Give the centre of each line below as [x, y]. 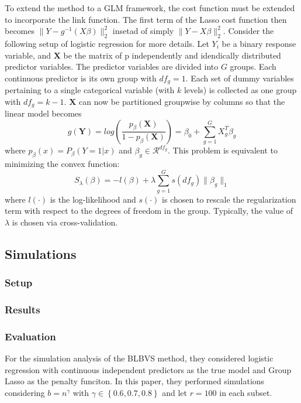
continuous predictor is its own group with [81, 78]
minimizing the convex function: [62, 163]
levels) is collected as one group [240, 90]
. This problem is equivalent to [222, 150]
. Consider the [248, 31]
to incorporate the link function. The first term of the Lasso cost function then [146, 19]
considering [25, 392]
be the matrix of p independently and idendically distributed [172, 55]
